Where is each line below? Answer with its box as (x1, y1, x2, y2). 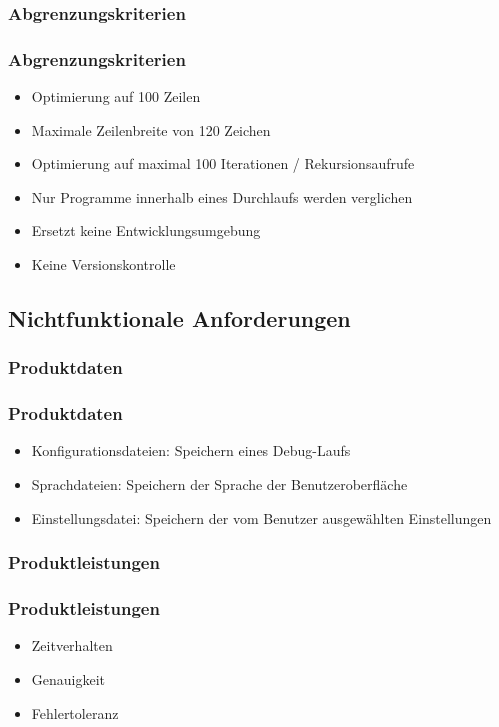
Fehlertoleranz (31, 702, 119, 723)
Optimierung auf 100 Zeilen (31, 86, 201, 107)
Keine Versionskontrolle (31, 254, 176, 275)
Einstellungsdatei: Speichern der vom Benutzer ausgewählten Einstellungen (31, 507, 492, 528)
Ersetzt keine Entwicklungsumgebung (31, 220, 261, 241)
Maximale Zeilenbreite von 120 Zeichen (31, 119, 271, 140)
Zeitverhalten (31, 635, 113, 656)
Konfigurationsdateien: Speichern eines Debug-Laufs (31, 440, 351, 461)
